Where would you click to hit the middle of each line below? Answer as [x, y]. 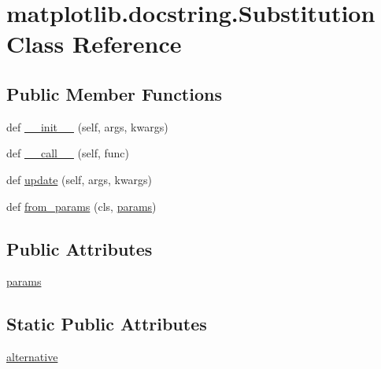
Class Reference [94, 44]
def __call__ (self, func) [68, 153]
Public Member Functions [114, 93]
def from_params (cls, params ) [81, 206]
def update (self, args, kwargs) [80, 179]
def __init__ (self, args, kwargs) [87, 126]
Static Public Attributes [107, 324]
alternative [32, 357]
